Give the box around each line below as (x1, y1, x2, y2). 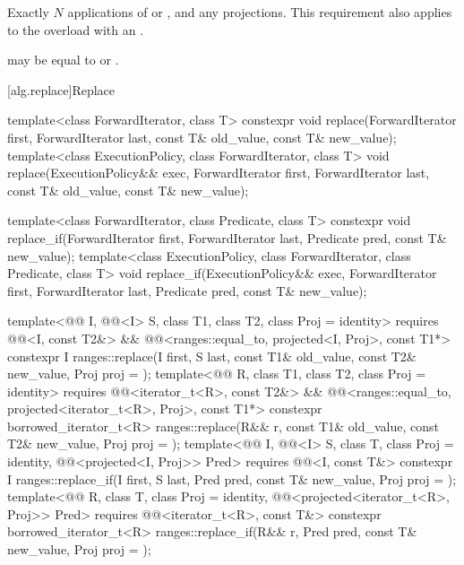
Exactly (7, 3, 49, 21)
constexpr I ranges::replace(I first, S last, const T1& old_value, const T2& (7, 346, 417, 365)
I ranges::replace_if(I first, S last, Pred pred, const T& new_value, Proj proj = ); (7, 469, 457, 488)
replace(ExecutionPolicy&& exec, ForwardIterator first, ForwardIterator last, (7, 163, 430, 182)
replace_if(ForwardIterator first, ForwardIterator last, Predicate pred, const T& (7, 228, 447, 247)
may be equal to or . (7, 50, 119, 69)
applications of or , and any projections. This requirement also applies (67, 3, 452, 21)
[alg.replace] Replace (7, 80, 116, 99)
